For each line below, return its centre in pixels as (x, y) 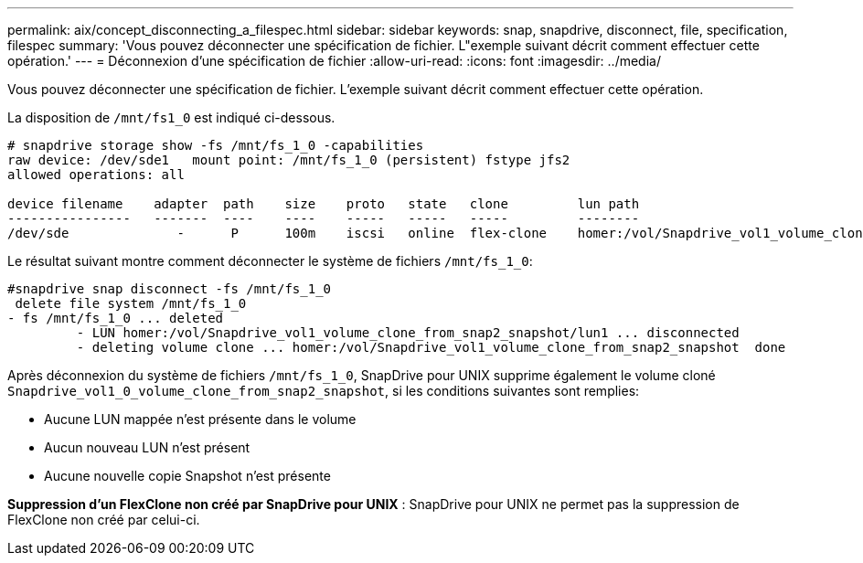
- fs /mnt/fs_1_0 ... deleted (116, 318)
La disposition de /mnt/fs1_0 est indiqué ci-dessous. (171, 117)
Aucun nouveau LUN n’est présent (147, 447)
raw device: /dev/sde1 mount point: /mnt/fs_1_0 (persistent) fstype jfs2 (289, 160)
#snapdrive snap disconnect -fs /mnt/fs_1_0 (170, 289)
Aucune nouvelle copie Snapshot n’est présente (187, 476)
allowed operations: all (96, 175)
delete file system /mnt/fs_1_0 (131, 303)
